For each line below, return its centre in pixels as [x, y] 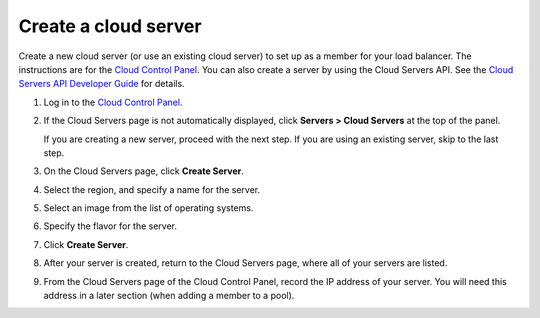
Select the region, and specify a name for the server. [151, 189]
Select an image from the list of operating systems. [148, 208]
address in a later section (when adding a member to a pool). [169, 296]
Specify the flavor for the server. [110, 226]
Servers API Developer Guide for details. [101, 84]
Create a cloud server [110, 26]
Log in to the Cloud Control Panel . [113, 102]
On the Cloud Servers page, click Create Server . [143, 171]
